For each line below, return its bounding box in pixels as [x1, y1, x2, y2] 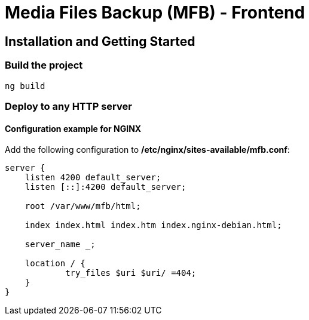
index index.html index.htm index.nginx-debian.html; [25, 220, 282, 230]
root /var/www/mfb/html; [25, 201, 141, 211]
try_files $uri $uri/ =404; [65, 268, 197, 278]
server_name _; [25, 239, 96, 250]
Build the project [5, 59, 83, 72]
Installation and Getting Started [5, 33, 195, 49]
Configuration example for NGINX [5, 123, 142, 134]
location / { [25, 259, 85, 269]
